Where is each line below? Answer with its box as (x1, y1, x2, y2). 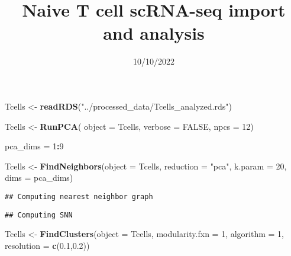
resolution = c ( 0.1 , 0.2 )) (5, 239, 90, 251)
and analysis (103, 21, 205, 45)
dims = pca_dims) (5, 171, 73, 184)
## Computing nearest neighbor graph (5, 192, 153, 201)
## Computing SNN (5, 210, 73, 219)
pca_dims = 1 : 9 (5, 140, 64, 152)
